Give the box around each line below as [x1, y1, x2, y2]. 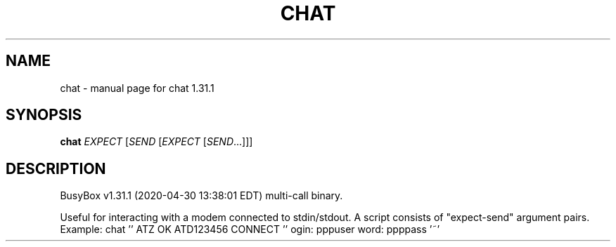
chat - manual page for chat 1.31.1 [60, 81, 214, 94]
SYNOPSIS [6, 106, 82, 124]
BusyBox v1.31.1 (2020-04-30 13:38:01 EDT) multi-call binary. [60, 189, 343, 202]
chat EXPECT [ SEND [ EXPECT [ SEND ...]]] [60, 135, 253, 148]
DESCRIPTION [6, 159, 106, 178]
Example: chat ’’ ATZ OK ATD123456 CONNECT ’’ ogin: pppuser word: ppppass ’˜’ [60, 223, 440, 236]
